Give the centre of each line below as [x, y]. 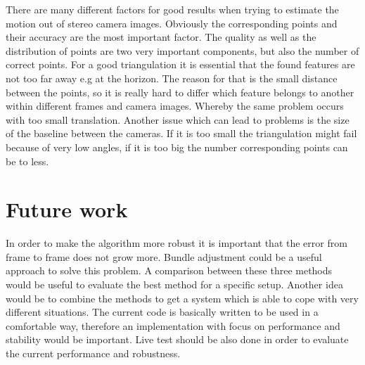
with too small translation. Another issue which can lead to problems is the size [178, 119]
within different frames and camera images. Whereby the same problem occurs [175, 106]
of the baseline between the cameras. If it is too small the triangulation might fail [181, 133]
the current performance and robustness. [93, 353]
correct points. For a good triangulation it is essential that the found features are [180, 64]
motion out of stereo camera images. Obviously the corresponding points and [172, 23]
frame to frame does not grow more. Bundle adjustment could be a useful [164, 256]
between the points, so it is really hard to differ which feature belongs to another [180, 92]
